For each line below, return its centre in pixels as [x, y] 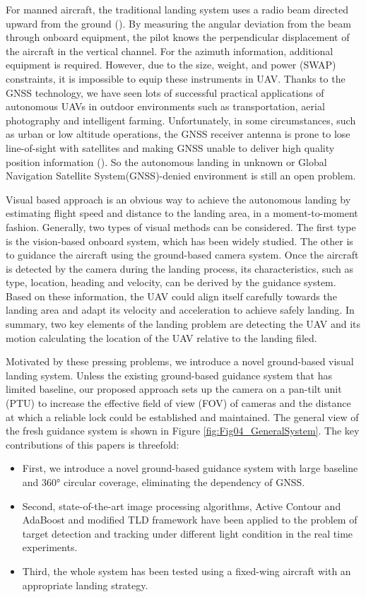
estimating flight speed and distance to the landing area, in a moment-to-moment [182, 213]
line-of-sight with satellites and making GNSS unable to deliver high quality [170, 147]
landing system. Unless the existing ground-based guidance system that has [169, 375]
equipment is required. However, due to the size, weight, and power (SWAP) [171, 65]
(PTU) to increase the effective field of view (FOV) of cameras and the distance [178, 403]
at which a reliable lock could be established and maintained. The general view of [182, 416]
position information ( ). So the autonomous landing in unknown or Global [166, 161]
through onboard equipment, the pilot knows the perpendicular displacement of [178, 37]
